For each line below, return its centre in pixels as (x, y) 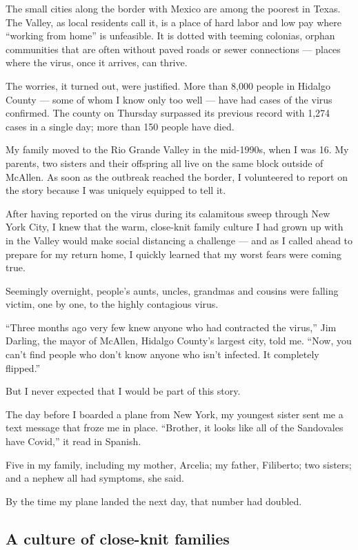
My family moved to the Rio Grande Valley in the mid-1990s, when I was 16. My (177, 149)
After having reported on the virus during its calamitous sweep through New (168, 213)
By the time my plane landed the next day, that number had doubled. (154, 501)
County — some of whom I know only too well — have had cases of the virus (169, 99)
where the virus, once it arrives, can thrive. (97, 62)
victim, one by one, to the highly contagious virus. (112, 304)
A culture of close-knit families (118, 538)
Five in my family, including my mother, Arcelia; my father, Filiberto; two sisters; (179, 464)
